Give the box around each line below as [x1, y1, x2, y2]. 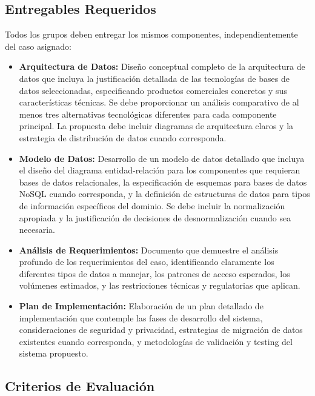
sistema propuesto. [19, 347, 88, 360]
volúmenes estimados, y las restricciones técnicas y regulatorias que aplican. [19, 279, 300, 292]
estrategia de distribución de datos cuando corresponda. [19, 131, 227, 144]
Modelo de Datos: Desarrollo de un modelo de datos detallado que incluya [19, 152, 305, 164]
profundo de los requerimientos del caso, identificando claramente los [19, 255, 274, 268]
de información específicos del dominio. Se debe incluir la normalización [19, 199, 285, 212]
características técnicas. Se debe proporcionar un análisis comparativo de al [19, 96, 299, 109]
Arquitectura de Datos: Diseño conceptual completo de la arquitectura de [19, 60, 305, 73]
